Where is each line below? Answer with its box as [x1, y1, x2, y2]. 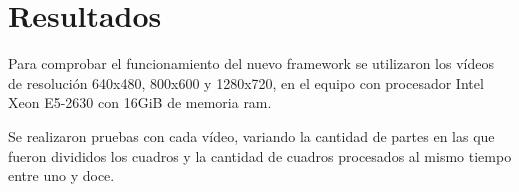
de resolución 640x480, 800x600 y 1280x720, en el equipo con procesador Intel [8, 72, 484, 93]
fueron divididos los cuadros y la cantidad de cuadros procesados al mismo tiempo [8, 145, 512, 166]
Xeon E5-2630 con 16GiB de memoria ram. [8, 92, 272, 113]
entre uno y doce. [8, 165, 115, 186]
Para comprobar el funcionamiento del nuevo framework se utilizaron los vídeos [8, 53, 494, 74]
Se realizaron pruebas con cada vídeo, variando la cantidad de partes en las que [8, 125, 495, 146]
